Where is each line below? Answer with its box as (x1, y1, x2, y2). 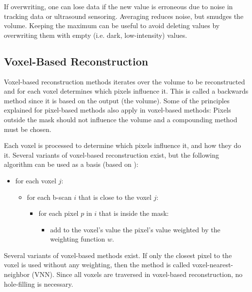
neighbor (4, 269, 30, 279)
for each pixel (38, 208, 79, 218)
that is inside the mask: (99, 208, 169, 218)
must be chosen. (4, 124, 51, 134)
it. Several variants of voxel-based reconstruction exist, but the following (4, 149, 219, 160)
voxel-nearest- (192, 260, 234, 270)
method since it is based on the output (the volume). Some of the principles (4, 95, 230, 105)
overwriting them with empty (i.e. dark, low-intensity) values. (4, 30, 187, 40)
